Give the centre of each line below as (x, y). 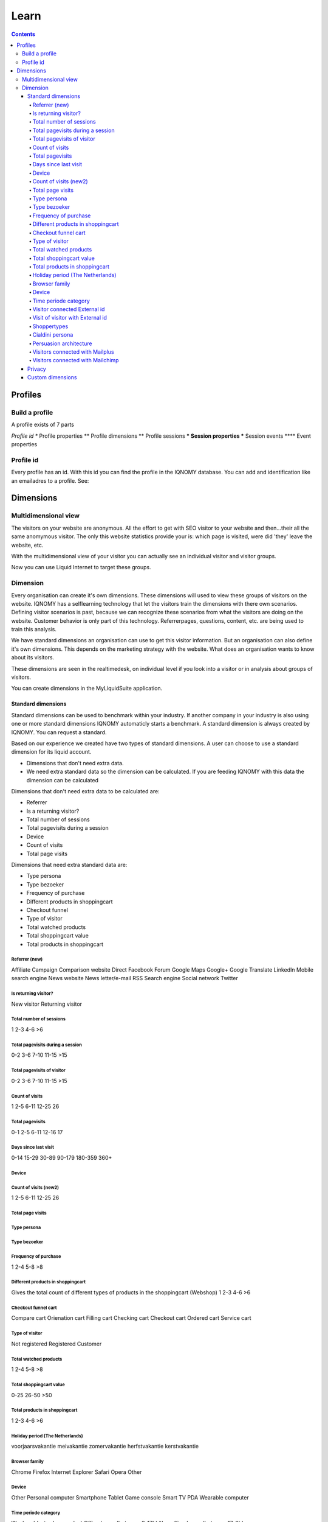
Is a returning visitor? (53, 811)
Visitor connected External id (69, 309)
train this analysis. (34, 629)
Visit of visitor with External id (70, 318)
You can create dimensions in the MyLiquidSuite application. (87, 689)
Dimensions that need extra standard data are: (69, 865)
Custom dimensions (52, 377)
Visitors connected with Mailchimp (76, 360)
